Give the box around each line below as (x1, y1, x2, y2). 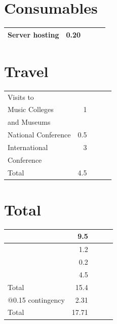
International (8, 141, 48, 152)
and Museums (8, 117, 51, 127)
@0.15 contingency (8, 294, 65, 305)
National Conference (8, 129, 71, 140)
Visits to (8, 91, 34, 102)
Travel (4, 60, 49, 81)
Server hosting (8, 29, 59, 40)
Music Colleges (8, 104, 54, 115)
